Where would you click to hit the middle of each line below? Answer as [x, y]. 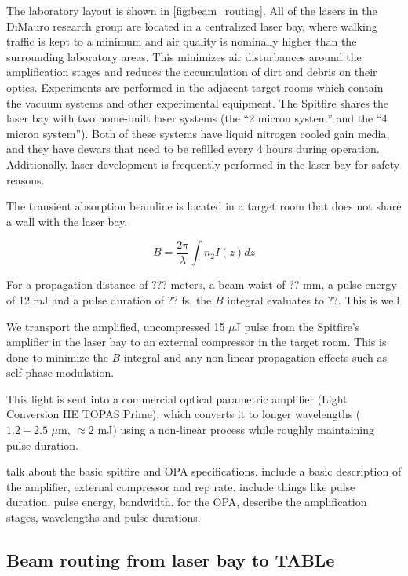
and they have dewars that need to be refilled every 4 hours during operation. [193, 149]
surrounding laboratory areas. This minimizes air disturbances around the [184, 56]
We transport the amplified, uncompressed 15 [116, 326]
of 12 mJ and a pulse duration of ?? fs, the [109, 299]
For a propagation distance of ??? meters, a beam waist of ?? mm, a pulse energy [202, 284]
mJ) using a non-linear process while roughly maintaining [236, 430]
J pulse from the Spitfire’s [297, 326]
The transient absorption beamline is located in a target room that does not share [204, 206]
